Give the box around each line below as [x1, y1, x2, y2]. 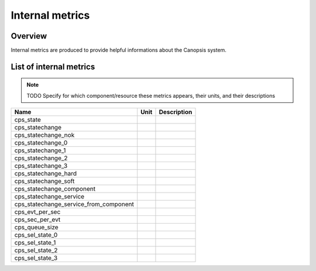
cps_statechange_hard [14, 170, 77, 178]
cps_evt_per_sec [14, 208, 61, 216]
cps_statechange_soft [14, 177, 75, 186]
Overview [11, 31, 47, 41]
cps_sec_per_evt [14, 215, 61, 224]
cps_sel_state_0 [14, 231, 58, 239]
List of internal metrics [11, 61, 95, 71]
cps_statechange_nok [14, 131, 75, 139]
